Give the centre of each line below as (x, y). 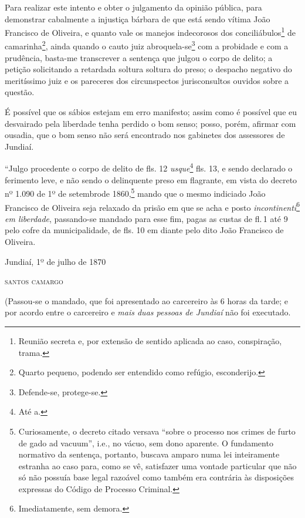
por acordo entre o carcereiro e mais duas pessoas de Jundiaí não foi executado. (148, 312)
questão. (20, 92)
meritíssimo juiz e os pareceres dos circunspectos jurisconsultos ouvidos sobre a (147, 80)
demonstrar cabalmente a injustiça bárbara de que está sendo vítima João (138, 18)
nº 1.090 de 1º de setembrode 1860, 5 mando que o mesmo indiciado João (135, 192)
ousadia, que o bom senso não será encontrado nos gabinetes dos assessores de (145, 135)
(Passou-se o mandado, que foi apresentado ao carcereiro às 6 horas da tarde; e (147, 300)
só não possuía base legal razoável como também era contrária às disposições (156, 477)
